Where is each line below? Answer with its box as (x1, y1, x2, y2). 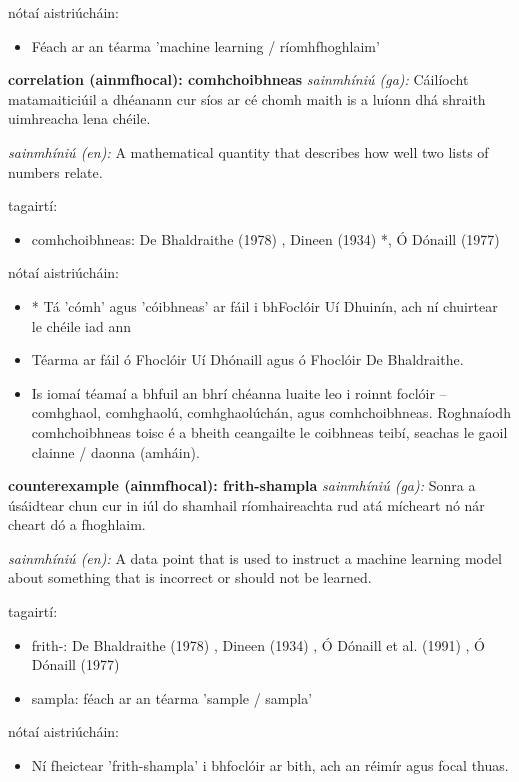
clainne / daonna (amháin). (31, 441, 200, 462)
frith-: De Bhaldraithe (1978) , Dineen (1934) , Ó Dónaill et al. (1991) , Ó (31, 634, 485, 655)
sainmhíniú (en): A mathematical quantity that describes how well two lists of (8, 141, 489, 162)
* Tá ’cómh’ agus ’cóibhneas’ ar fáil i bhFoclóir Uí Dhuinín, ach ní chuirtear (31, 295, 498, 316)
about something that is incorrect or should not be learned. (8, 567, 372, 588)
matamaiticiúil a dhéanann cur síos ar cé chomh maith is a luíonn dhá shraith (8, 88, 486, 109)
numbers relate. (8, 161, 103, 182)
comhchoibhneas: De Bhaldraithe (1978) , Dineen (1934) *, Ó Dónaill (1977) (31, 228, 500, 249)
